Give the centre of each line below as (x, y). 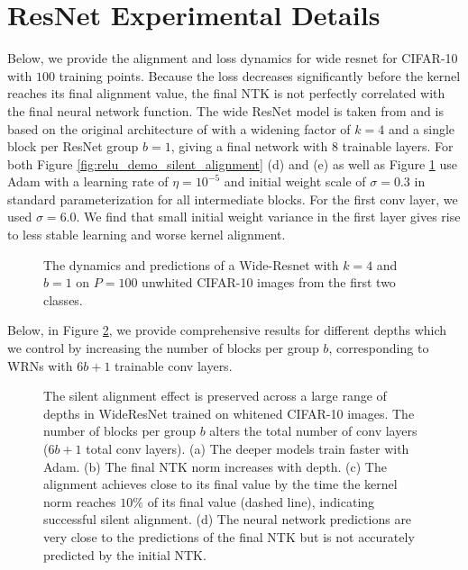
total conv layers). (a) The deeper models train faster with (248, 448)
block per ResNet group (73, 146)
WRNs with (40, 365)
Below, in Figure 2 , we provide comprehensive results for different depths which (227, 330)
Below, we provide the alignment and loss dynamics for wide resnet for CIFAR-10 (233, 58)
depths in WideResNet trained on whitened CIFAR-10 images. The (229, 413)
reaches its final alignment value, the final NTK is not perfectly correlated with (226, 93)
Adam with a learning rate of (88, 181)
